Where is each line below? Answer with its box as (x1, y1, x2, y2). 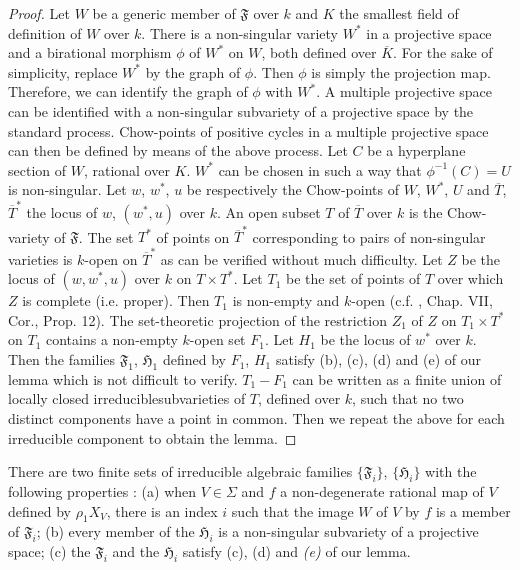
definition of (8, 22, 82, 43)
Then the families (8, 349, 116, 370)
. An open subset (217, 201, 321, 222)
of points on (156, 226, 230, 247)
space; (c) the (8, 541, 91, 562)
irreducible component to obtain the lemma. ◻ (8, 427, 297, 448)
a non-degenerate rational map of (280, 481, 484, 502)
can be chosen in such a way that (218, 159, 422, 180)
